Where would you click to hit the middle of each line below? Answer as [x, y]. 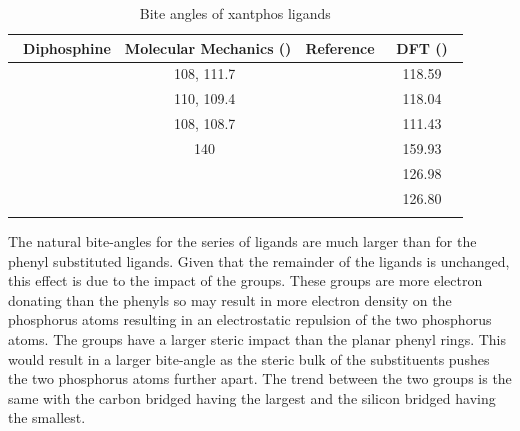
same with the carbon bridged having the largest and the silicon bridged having [252, 397]
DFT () [422, 47]
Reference [340, 47]
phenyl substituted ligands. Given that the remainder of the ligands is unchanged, [259, 260]
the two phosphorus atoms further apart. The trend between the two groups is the [260, 378]
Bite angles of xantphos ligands [235, 13]
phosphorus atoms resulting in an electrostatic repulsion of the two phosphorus [250, 319]
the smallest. [47, 417]
